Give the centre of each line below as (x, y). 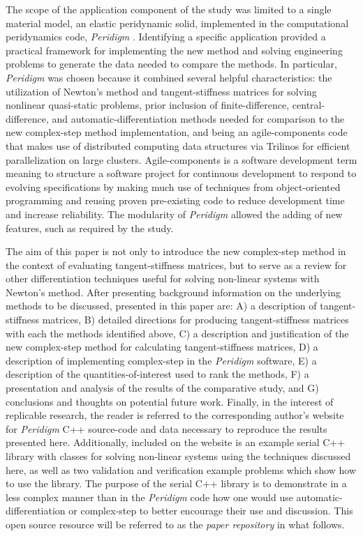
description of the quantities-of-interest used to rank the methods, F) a (157, 374)
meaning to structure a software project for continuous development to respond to (181, 173)
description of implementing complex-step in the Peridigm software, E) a (161, 360)
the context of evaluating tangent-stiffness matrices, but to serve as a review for (176, 265)
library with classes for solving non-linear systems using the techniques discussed (178, 456)
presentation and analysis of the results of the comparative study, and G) (162, 388)
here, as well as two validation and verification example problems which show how (181, 469)
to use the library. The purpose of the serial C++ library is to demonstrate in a (176, 483)
